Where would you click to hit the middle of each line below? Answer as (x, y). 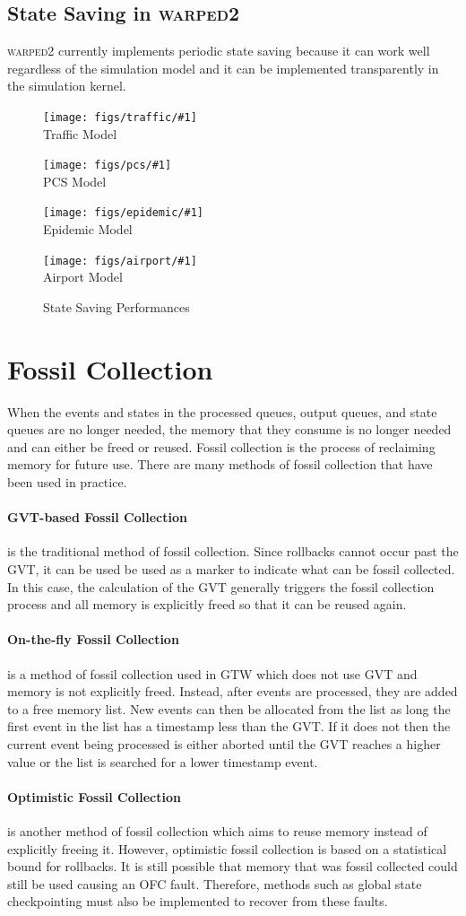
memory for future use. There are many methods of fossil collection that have (220, 464)
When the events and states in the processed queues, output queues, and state (222, 411)
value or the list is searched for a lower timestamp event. (163, 761)
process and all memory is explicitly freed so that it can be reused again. (207, 604)
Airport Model (83, 277)
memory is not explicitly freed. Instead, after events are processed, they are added (233, 691)
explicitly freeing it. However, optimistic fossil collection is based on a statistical (227, 848)
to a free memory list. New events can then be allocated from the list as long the (229, 708)
